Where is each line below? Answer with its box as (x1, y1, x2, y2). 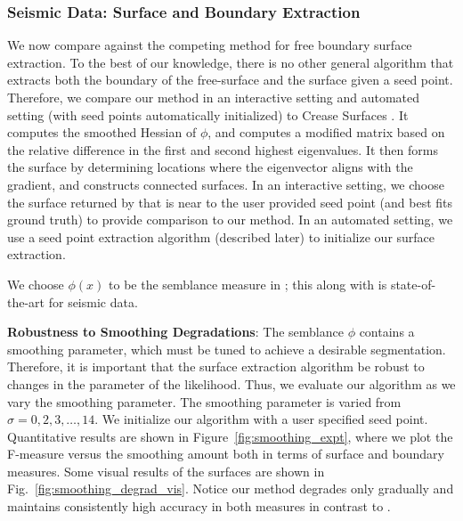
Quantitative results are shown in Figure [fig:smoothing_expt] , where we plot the (7, 427, 453, 445)
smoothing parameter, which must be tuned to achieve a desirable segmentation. (7, 339, 446, 358)
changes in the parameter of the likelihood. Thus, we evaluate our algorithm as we (7, 374, 456, 393)
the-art (7, 292, 45, 311)
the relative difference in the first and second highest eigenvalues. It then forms (7, 140, 438, 159)
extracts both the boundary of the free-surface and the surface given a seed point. (7, 70, 453, 89)
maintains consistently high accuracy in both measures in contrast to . (7, 497, 391, 516)
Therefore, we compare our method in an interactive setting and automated (7, 88, 420, 106)
